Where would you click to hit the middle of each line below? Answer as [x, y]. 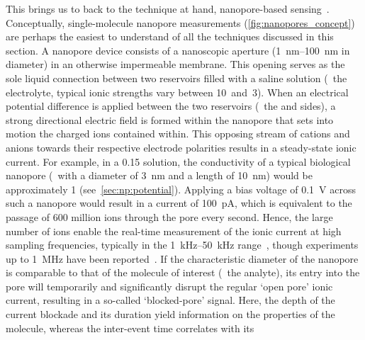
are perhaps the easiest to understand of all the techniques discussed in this [170, 36]
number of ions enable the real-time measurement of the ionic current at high [174, 231]
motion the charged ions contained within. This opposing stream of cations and [178, 134]
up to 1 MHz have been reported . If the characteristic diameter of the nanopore [182, 258]
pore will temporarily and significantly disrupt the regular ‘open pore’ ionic [169, 286]
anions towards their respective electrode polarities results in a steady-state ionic [181, 147]
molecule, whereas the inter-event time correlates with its [130, 328]
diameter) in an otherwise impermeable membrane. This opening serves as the [175, 64]
